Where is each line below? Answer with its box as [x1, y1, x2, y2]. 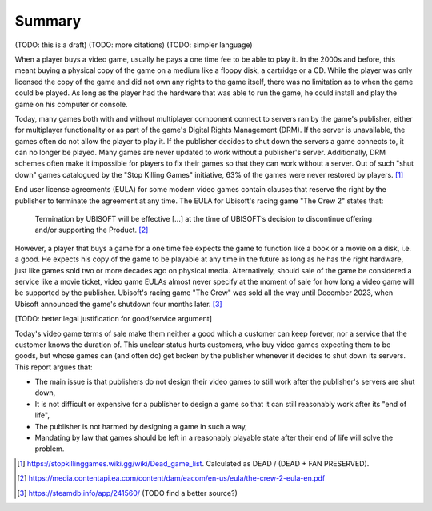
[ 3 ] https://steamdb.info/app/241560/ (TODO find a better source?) [17, 488, 238, 497]
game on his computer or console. [14, 99, 128, 109]
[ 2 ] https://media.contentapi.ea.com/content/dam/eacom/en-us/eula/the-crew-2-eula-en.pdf [17, 473, 326, 483]
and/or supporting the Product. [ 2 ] [34, 225, 149, 235]
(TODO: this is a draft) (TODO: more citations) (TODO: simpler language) [14, 40, 253, 50]
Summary [14, 12, 82, 30]
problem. [34, 444, 65, 453]
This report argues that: [14, 362, 93, 372]
